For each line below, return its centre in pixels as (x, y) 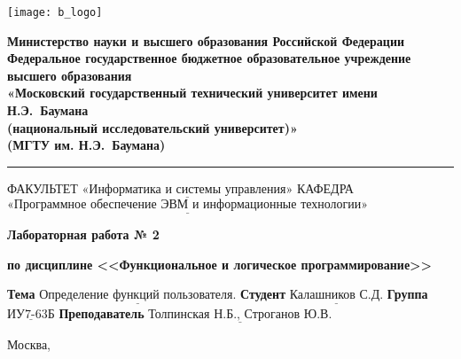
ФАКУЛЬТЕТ (43, 187)
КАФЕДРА (325, 187)
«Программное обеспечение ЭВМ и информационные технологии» (188, 205)
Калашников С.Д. (336, 296)
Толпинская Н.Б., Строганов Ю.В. (240, 314)
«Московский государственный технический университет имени (192, 93)
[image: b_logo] (55, 12)
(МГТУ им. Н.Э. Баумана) (86, 145)
